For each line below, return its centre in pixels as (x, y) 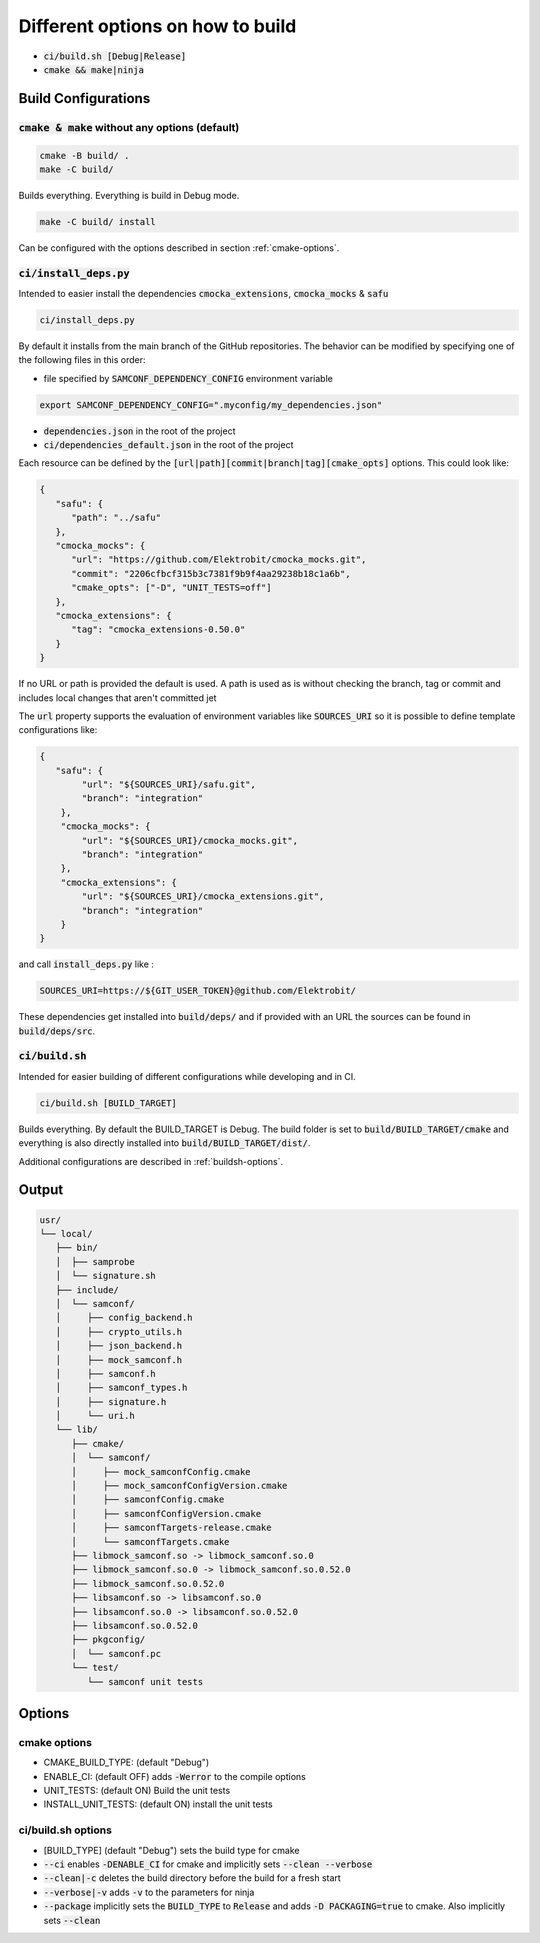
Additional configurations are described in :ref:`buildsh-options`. (151, 1161)
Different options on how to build (157, 26)
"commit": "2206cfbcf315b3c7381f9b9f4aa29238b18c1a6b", (211, 573)
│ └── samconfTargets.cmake (150, 1541)
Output (41, 1190)
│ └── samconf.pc (116, 1653)
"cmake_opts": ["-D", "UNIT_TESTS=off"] (171, 588)
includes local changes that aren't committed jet (117, 697)
